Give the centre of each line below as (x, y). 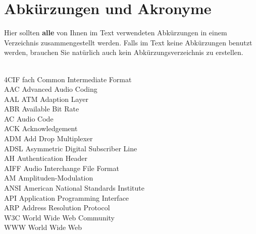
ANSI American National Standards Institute (74, 188)
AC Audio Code (29, 118)
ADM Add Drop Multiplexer (48, 138)
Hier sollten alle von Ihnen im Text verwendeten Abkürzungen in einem (116, 33)
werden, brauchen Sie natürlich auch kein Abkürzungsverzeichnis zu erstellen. (124, 52)
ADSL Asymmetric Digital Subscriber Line (71, 148)
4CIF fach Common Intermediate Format (68, 79)
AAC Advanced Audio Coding (51, 89)
